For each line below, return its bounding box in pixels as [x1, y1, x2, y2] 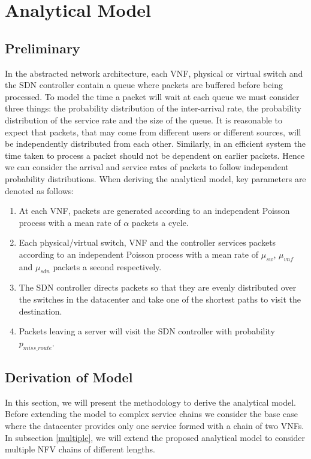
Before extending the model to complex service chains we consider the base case [5, 407, 298, 420]
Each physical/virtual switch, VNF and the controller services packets [19, 236, 276, 249]
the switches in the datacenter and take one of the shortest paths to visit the [19, 293, 301, 306]
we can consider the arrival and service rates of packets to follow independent [5, 161, 289, 173]
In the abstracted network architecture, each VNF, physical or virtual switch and [5, 67, 303, 79]
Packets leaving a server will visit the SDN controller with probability [19, 325, 275, 337]
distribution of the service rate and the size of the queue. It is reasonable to [5, 113, 282, 126]
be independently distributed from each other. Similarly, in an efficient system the [5, 137, 306, 150]
